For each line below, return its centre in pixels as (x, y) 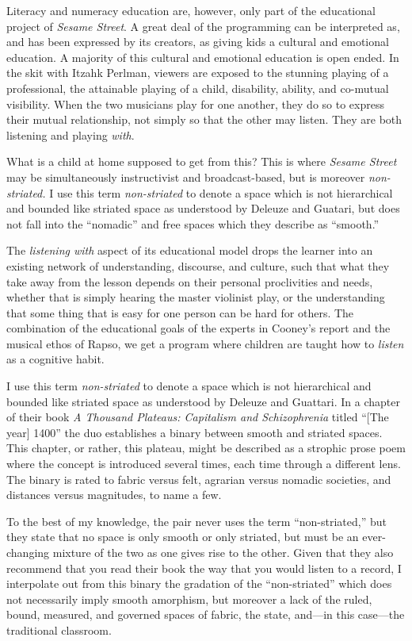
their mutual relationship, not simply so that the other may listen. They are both (204, 119)
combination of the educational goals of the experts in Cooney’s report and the (198, 328)
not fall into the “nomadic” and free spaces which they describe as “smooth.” (193, 223)
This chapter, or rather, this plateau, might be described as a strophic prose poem (206, 448)
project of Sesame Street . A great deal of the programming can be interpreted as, (203, 26)
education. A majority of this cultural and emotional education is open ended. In (203, 57)
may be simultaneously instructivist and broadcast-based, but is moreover (186, 177)
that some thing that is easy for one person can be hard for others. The (180, 312)
